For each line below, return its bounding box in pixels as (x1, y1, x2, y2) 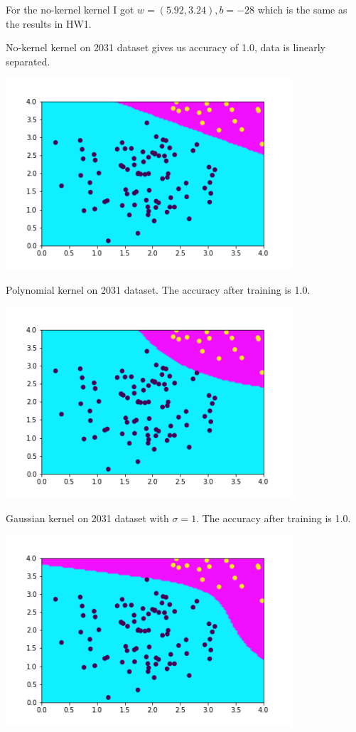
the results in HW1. (6, 16, 92, 31)
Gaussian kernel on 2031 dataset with (6, 510, 169, 525)
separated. (6, 53, 50, 68)
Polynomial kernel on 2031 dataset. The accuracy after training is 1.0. (6, 282, 311, 297)
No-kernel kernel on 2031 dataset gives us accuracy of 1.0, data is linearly (6, 40, 325, 55)
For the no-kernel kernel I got (6, 2, 134, 16)
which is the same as (257, 2, 347, 16)
